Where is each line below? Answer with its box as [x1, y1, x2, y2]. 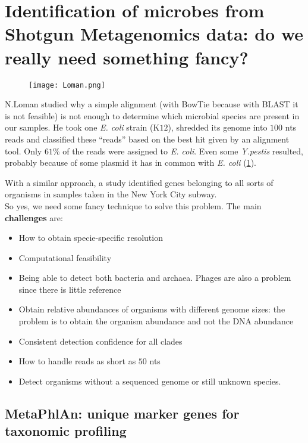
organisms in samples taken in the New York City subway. [5, 188, 217, 200]
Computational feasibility [18, 251, 112, 264]
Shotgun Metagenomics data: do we [5, 21, 304, 46]
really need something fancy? [5, 45, 249, 69]
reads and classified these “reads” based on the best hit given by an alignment [5, 132, 290, 145]
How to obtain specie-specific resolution [18, 231, 163, 244]
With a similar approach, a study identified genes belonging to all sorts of [5, 176, 274, 188]
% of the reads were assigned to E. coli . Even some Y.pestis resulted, [52, 144, 304, 157]
